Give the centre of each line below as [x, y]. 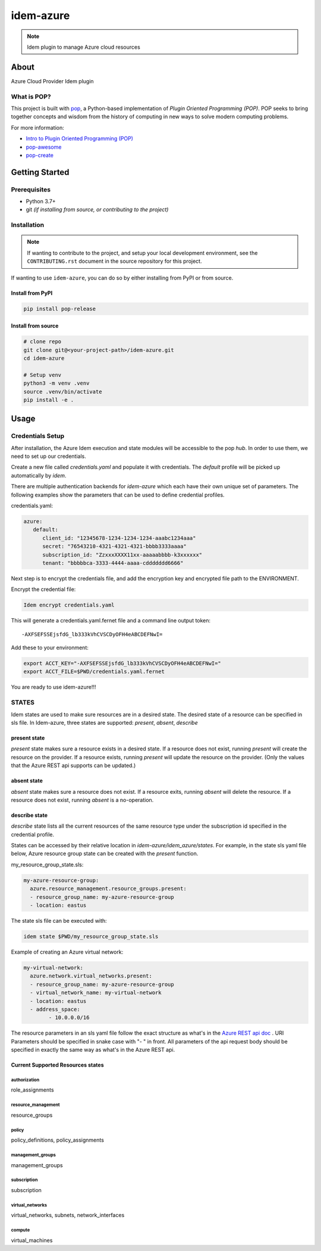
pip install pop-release [60, 309]
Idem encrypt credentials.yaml [69, 605]
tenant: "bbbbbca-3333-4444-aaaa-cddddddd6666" [113, 563]
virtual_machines [32, 1240]
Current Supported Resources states [57, 1065]
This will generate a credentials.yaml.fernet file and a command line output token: [111, 621]
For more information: [38, 127]
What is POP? [31, 96]
